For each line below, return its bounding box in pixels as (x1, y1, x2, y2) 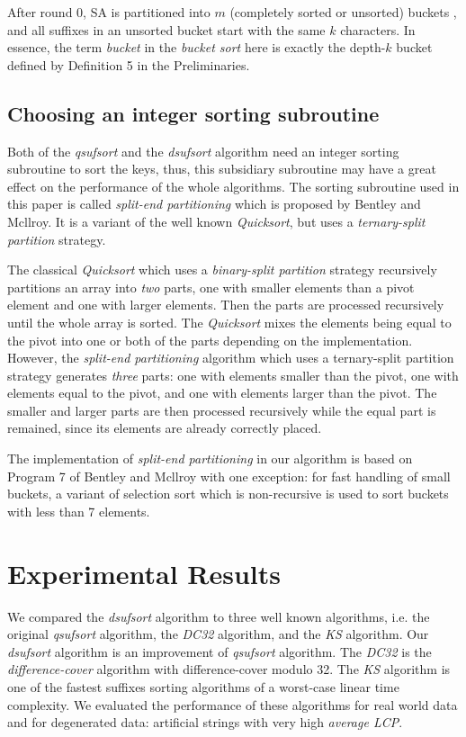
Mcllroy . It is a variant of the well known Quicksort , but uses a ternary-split (7, 211, 426, 230)
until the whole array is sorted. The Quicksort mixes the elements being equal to (7, 312, 452, 331)
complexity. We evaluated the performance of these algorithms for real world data (7, 695, 458, 714)
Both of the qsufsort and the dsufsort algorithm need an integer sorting (7, 141, 399, 160)
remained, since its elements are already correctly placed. (7, 418, 322, 437)
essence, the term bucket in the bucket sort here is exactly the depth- (7, 38, 386, 57)
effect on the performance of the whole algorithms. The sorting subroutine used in (7, 176, 460, 195)
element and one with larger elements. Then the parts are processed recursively (7, 295, 444, 314)
